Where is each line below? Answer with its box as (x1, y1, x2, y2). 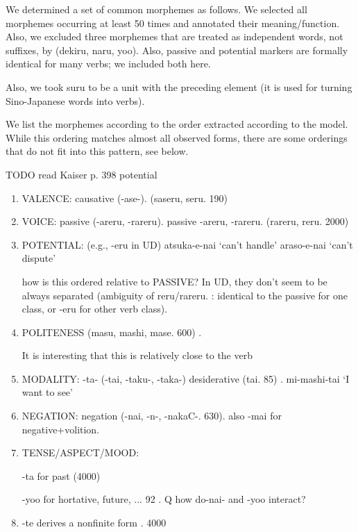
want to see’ (22, 385, 73, 399)
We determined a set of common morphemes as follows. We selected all (6, 2, 307, 16)
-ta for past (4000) (22, 468, 101, 483)
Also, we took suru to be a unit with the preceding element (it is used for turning (6, 79, 352, 94)
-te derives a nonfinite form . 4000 (22, 515, 167, 530)
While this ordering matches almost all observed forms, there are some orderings (6, 130, 348, 144)
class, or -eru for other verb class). (22, 301, 168, 316)
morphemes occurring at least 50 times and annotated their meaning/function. (6, 15, 340, 30)
